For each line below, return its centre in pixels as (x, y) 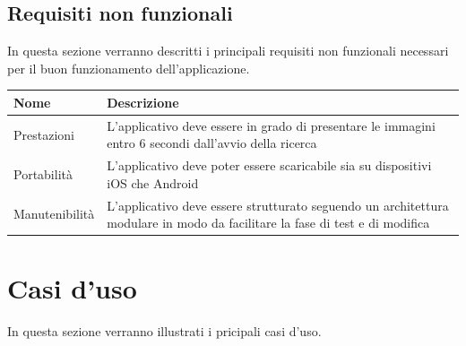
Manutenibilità (54, 214)
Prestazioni (44, 134)
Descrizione (143, 102)
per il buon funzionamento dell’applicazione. (129, 68)
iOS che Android (153, 182)
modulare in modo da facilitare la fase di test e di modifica (268, 223)
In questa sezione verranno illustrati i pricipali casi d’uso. (164, 331)
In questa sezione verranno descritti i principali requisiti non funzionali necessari (228, 51)
